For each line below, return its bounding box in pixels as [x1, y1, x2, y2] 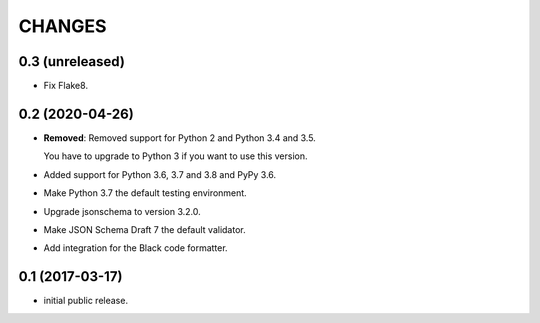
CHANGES [18, 15, 107, 37]
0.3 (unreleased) [18, 53, 125, 70]
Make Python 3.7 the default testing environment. [43, 187, 247, 199]
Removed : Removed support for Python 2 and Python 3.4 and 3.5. [43, 131, 317, 144]
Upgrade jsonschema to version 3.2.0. [43, 205, 201, 217]
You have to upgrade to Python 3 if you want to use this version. [43, 150, 308, 162]
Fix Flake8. [43, 80, 89, 92]
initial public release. [43, 295, 129, 307]
